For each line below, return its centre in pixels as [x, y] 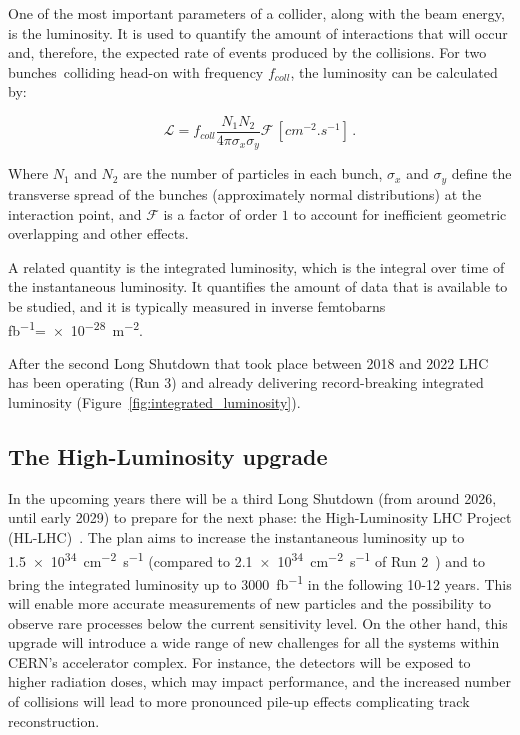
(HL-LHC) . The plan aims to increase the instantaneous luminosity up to [236, 536]
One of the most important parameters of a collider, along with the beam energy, [256, 13]
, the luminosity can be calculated [394, 71]
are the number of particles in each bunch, [253, 173]
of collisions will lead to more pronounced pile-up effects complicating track [239, 700]
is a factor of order [220, 213]
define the [481, 173]
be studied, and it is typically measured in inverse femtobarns [197, 305]
